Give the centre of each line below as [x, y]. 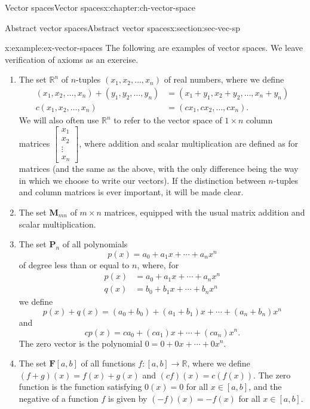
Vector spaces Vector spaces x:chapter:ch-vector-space [100, 7]
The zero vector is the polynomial [81, 343]
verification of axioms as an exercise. [72, 59]
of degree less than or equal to [74, 264]
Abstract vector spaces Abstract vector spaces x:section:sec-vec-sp [122, 27]
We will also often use [59, 120]
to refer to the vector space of [168, 120]
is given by [128, 398]
